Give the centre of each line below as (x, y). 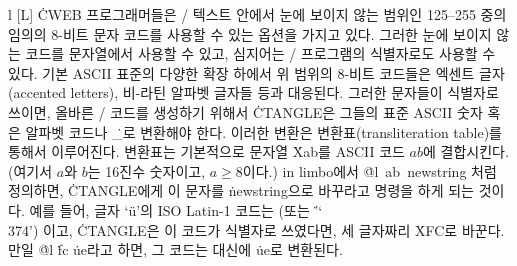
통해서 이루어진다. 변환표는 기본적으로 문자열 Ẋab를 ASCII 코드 (206, 151)
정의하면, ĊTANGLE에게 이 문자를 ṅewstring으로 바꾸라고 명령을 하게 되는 (241, 190)
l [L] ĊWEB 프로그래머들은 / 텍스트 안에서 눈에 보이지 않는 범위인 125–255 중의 (257, 14)
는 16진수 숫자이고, (146, 170)
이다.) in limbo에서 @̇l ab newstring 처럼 (369, 170)
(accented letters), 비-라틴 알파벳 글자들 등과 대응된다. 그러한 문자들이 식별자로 (253, 92)
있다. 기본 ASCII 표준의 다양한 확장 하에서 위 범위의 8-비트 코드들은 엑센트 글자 (256, 72)
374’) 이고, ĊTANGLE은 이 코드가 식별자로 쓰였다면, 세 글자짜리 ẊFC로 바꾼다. (256, 229)
